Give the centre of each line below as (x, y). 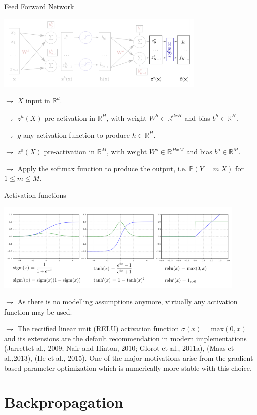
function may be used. (38, 311)
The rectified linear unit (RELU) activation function (98, 328)
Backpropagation (64, 402)
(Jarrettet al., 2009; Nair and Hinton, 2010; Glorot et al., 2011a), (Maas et (119, 348)
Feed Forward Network (39, 6)
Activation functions (35, 195)
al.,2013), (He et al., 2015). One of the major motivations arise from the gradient (129, 358)
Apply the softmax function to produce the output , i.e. (102, 168)
